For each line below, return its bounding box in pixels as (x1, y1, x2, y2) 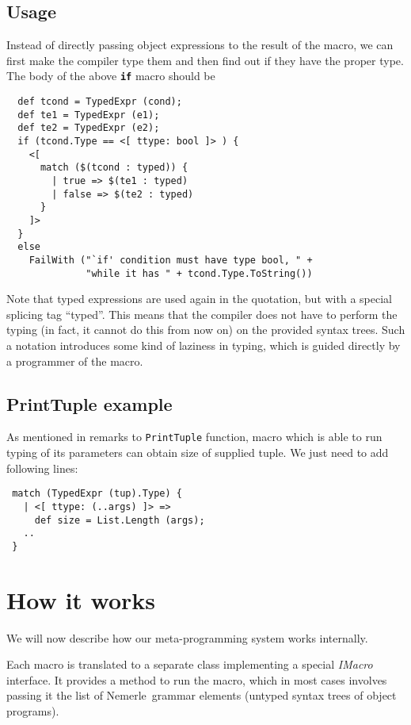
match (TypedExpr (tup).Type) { (12, 488, 182, 500)
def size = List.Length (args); (34, 514, 205, 526)
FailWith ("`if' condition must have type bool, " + (29, 254, 313, 266)
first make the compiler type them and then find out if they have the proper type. (6, 52, 404, 68)
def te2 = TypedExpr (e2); (17, 122, 160, 134)
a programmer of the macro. (6, 352, 143, 369)
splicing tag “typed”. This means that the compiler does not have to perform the (6, 305, 398, 322)
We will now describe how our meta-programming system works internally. (6, 629, 368, 646)
